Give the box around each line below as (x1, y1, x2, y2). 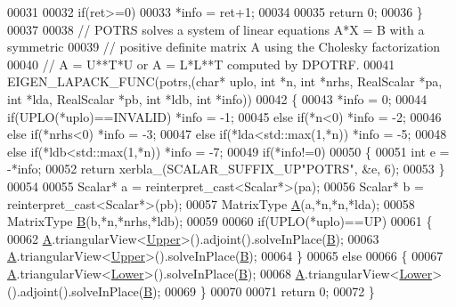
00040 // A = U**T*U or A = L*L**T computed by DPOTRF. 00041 (7, 54, 395, 73)
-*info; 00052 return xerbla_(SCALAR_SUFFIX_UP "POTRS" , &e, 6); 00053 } (7, 159, 445, 178)
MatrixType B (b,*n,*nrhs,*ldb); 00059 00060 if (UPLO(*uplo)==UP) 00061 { (7, 212, 433, 230)
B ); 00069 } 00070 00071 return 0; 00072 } (143, 281, 375, 300)
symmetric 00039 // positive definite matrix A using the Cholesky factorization (7, 37, 441, 56)
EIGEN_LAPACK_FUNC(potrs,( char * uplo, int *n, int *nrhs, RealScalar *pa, (7, 72, 443, 91)
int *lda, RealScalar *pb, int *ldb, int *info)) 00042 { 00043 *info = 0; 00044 (7, 89, 427, 108)
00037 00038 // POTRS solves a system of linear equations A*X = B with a (7, 20, 425, 38)
